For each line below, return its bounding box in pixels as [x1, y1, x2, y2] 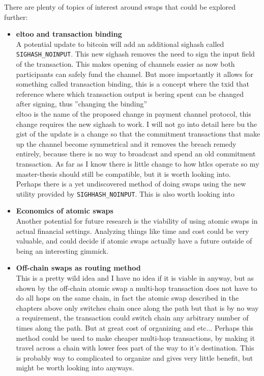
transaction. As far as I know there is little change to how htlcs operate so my [16, 158, 259, 169]
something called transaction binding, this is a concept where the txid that [16, 78, 249, 89]
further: [4, 11, 28, 22]
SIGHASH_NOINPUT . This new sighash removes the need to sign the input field [16, 48, 255, 59]
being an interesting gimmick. [16, 245, 109, 256]
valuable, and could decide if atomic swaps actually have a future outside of [16, 235, 252, 246]
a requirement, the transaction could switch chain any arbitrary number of [16, 312, 249, 323]
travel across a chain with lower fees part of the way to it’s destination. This [16, 342, 254, 353]
